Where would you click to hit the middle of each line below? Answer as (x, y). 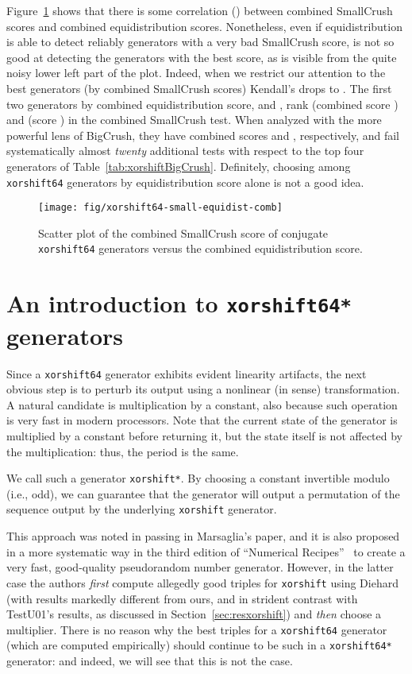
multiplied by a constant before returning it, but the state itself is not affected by (204, 435)
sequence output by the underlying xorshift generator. (142, 509)
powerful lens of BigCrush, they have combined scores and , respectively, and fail (203, 135)
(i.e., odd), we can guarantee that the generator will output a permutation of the (203, 493)
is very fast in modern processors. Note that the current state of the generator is (202, 420)
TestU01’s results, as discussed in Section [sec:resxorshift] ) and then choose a (194, 614)
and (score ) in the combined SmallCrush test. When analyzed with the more (194, 120)
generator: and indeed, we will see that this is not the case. (150, 660)
